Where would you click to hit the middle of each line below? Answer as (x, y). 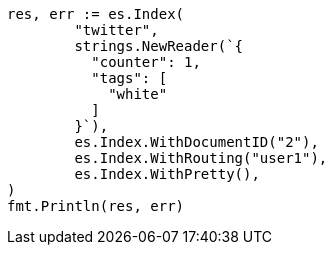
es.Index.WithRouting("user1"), (201, 158)
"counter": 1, (146, 62)
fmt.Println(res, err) (96, 206)
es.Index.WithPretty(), (167, 174)
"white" (138, 94)
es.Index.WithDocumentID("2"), (196, 142)
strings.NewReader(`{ (159, 46)
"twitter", (116, 30)
